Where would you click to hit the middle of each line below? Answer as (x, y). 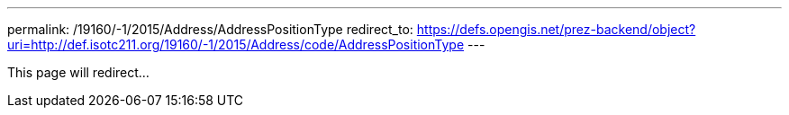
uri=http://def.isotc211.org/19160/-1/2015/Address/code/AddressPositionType (236, 44)
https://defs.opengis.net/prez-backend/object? (556, 29)
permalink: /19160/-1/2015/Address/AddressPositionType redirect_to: (210, 29)
